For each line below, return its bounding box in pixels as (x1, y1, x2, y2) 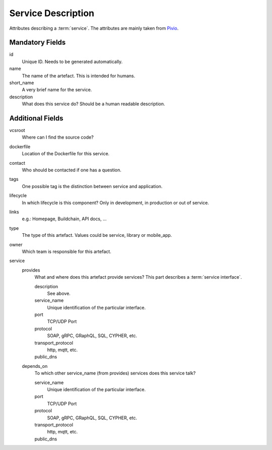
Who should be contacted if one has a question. (22, 167, 122, 173)
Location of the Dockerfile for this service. (22, 151, 110, 157)
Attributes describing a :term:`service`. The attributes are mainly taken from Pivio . (9, 25, 179, 31)
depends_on (22, 363, 48, 369)
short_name (9, 80, 34, 86)
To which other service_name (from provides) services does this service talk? (34, 370, 196, 376)
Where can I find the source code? (22, 134, 94, 141)
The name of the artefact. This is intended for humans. (22, 73, 135, 79)
